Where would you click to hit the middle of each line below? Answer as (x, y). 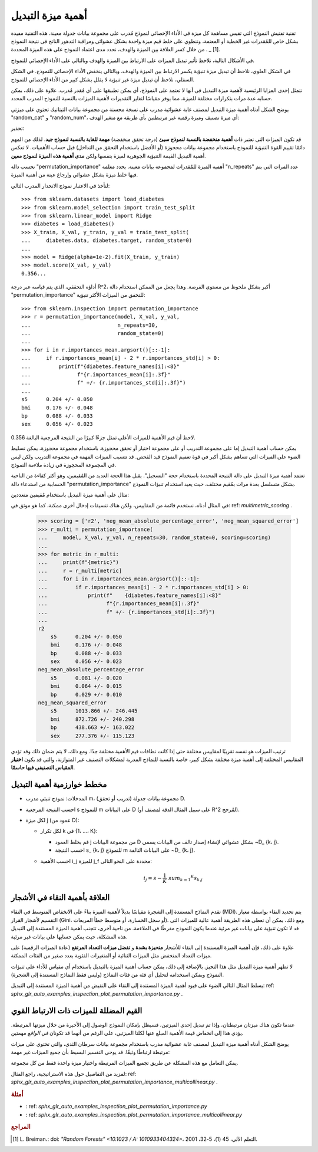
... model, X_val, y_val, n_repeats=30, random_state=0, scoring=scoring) (154, 538)
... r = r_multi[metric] (80, 570)
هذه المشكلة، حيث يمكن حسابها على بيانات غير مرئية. (69, 936)
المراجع (21, 1127)
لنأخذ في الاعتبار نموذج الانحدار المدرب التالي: (60, 185)
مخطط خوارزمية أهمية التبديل (59, 785)
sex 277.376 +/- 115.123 (92, 736)
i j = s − (153, 879)
